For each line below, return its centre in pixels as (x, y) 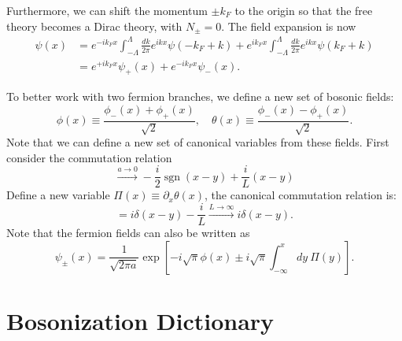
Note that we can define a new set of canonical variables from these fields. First (198, 142)
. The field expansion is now (289, 26)
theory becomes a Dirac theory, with (94, 26)
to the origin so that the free (304, 10)
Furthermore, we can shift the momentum (107, 10)
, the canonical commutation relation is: (301, 195)
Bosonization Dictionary (140, 320)
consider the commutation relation (89, 157)
